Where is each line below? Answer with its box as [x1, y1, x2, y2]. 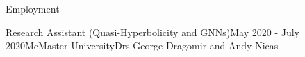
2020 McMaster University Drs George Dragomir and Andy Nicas [6, 38, 279, 53]
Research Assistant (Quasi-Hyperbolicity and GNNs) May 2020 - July [6, 24, 299, 39]
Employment [6, 1, 60, 15]
